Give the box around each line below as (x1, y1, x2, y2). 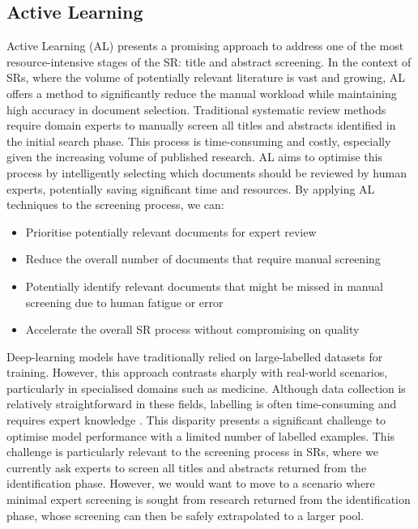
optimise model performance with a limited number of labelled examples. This (6, 427, 395, 444)
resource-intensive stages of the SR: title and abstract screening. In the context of (6, 53, 412, 70)
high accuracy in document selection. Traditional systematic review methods (6, 100, 386, 117)
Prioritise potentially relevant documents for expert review (25, 223, 317, 240)
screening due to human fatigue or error (25, 293, 224, 310)
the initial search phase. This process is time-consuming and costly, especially (6, 132, 391, 149)
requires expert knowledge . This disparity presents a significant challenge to (6, 412, 386, 429)
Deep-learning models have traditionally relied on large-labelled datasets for (6, 348, 383, 365)
